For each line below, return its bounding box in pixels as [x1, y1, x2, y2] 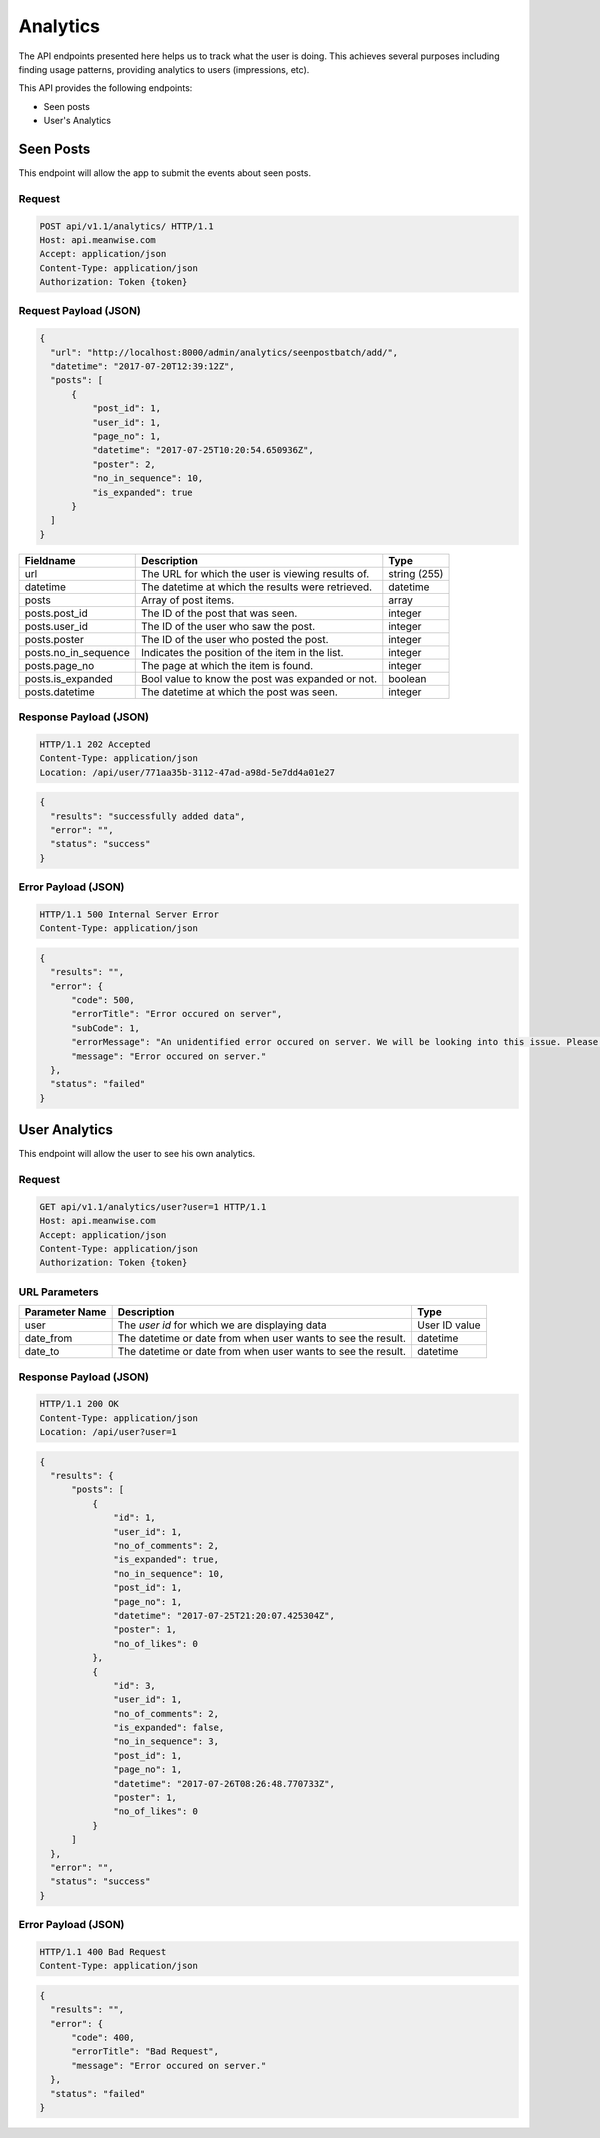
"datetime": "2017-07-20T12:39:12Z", [50, 361, 235, 372]
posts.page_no [24, 658, 95, 672]
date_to [24, 1345, 60, 1359]
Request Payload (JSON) [18, 304, 142, 318]
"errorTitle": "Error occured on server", [71, 1008, 283, 1020]
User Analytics [18, 1121, 114, 1139]
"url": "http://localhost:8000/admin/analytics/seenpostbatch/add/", [50, 346, 399, 358]
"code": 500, [71, 995, 135, 1006]
